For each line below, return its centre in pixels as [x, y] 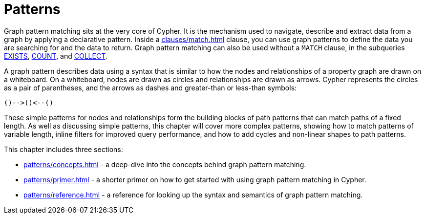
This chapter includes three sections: [64, 149]
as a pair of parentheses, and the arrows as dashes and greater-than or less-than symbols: [150, 87]
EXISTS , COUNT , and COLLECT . [56, 56]
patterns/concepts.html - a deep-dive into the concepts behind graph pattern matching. [165, 164]
